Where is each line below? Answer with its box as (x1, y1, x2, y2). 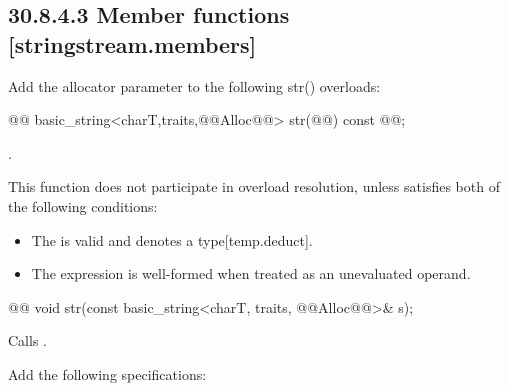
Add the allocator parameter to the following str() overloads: (8, 75, 381, 96)
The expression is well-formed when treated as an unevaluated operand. (31, 263, 471, 284)
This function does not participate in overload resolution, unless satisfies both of (8, 176, 500, 197)
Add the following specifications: (8, 363, 207, 384)
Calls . (8, 330, 47, 351)
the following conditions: (8, 195, 158, 216)
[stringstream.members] (8, 28, 257, 59)
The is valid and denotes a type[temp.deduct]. (31, 229, 313, 250)
